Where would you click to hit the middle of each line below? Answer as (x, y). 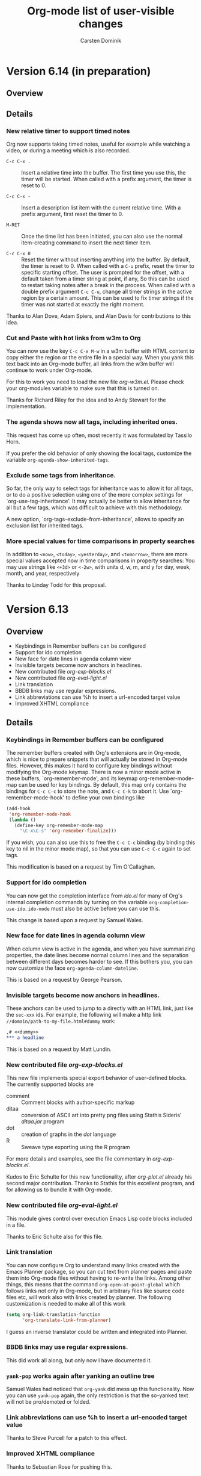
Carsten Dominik (101, 40)
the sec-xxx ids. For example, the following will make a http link (84, 1015)
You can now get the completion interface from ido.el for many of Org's (94, 896)
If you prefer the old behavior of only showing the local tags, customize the (99, 453)
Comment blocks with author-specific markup (78, 1102)
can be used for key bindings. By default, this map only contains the (102, 784)
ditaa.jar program (43, 1121)
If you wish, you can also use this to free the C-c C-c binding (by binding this (101, 842)
